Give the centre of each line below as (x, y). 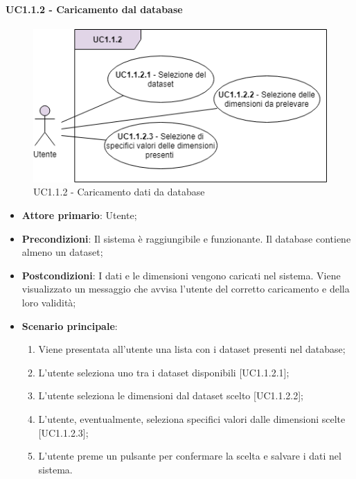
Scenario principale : (70, 325)
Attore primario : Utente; (79, 215)
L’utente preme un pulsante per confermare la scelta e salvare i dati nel (190, 456)
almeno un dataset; (62, 252)
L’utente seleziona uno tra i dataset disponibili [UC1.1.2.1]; (164, 372)
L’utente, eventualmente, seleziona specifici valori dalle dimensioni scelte (192, 419)
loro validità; (49, 303)
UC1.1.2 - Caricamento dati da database (119, 192)
